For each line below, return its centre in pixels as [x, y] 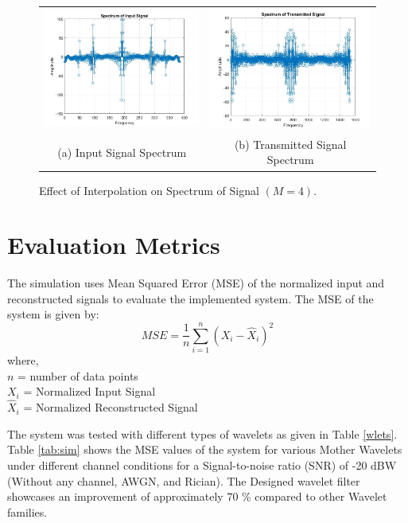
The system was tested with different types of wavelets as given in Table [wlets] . [202, 433]
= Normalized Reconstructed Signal [111, 407]
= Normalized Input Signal [89, 391]
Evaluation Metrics [114, 245]
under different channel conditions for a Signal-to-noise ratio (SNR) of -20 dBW [202, 464]
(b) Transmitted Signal [290, 144]
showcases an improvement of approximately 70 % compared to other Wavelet [197, 496]
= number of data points [78, 375]
